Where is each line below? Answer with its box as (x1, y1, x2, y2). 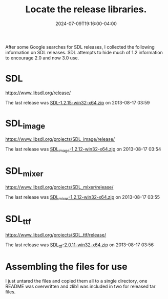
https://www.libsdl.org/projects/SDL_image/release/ (5, 136, 115, 142)
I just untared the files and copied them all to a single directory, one (5, 277, 148, 284)
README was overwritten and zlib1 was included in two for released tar (5, 283, 156, 289)
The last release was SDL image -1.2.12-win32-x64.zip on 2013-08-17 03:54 (5, 146, 161, 154)
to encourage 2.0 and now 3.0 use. (5, 55, 79, 61)
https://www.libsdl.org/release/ (5, 90, 71, 96)
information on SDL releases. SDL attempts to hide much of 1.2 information (5, 49, 163, 55)
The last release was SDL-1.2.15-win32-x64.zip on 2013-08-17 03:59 (5, 99, 150, 105)
